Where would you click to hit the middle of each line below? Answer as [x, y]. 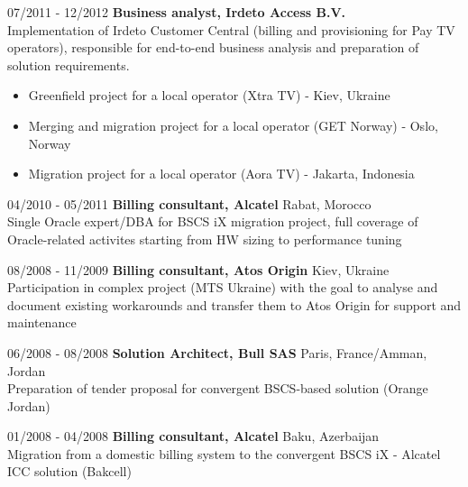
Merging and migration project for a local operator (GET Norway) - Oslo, [233, 125]
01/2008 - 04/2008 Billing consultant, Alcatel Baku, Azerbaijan [193, 436]
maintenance [42, 322]
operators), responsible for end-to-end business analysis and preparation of [213, 47]
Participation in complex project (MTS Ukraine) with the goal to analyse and [223, 287]
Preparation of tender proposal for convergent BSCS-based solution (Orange [218, 388]
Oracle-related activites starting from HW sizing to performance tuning [205, 239]
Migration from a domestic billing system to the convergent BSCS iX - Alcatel [224, 453]
